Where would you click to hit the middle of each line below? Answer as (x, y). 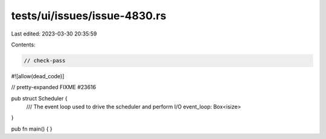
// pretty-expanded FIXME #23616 (54, 87)
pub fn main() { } (32, 129)
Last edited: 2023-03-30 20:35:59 (54, 34)
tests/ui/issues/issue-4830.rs (89, 16)
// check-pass (45, 60)
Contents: (23, 45)
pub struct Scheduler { (39, 98)
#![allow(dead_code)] (38, 76)
